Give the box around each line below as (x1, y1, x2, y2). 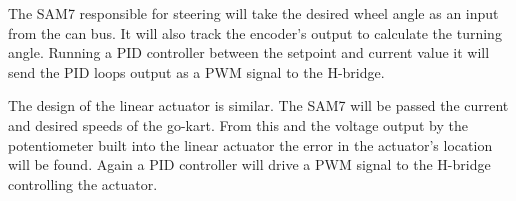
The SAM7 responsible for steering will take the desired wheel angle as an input (8, 3, 499, 23)
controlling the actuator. (8, 173, 158, 194)
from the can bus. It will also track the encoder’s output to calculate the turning (8, 22, 502, 43)
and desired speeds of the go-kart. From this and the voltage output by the (8, 114, 468, 135)
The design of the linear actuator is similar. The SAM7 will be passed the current (8, 95, 509, 116)
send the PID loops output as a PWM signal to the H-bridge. (8, 61, 385, 82)
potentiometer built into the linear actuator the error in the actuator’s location (8, 134, 493, 155)
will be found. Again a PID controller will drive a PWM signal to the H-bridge (8, 154, 491, 175)
